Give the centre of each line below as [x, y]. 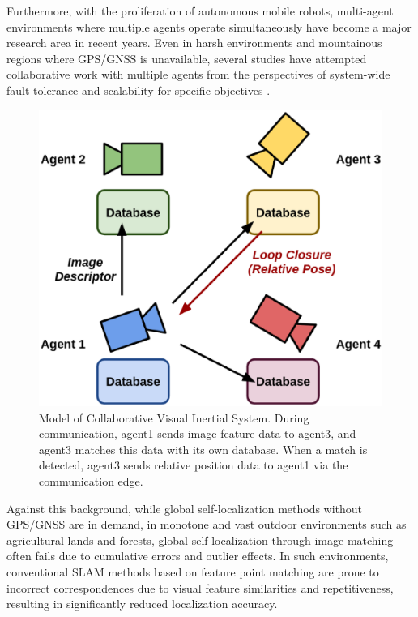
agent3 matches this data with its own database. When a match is [203, 449]
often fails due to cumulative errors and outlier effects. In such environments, [198, 556]
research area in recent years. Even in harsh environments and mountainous [194, 43]
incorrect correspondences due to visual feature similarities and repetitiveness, [200, 587]
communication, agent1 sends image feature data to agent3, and [198, 433]
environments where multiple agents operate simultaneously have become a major [209, 26]
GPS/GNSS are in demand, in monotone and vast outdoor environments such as [207, 524]
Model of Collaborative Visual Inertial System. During [174, 417]
